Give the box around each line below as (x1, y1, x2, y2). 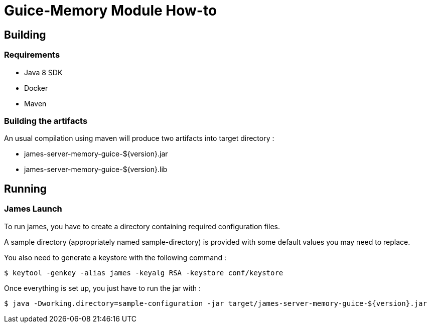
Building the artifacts (4, 115, 88, 126)
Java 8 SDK (24, 68, 63, 77)
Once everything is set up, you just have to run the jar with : (4, 283, 201, 292)
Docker (24, 83, 48, 92)
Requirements (4, 50, 60, 60)
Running (4, 182, 47, 195)
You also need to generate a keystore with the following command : (4, 253, 226, 262)
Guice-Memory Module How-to (4, 2, 217, 19)
